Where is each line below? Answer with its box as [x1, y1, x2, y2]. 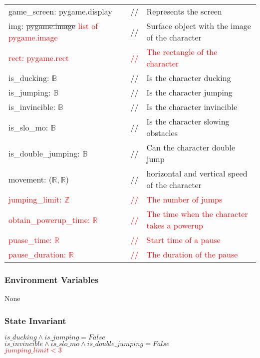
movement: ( [8, 173, 52, 185]
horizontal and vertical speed [146, 167, 248, 179]
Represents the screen [146, 5, 222, 17]
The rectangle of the [146, 46, 218, 57]
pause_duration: [8, 248, 66, 260]
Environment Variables [4, 273, 99, 285]
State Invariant [4, 314, 66, 326]
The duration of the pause [146, 248, 238, 260]
